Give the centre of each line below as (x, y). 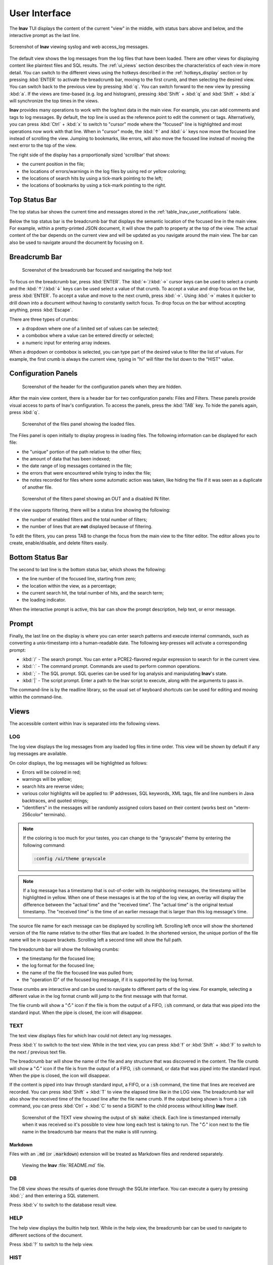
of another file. (37, 487)
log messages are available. (38, 753)
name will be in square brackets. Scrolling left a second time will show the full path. (96, 940)
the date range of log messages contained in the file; (77, 466)
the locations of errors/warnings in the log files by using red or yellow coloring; (104, 171)
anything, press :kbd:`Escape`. (41, 310)
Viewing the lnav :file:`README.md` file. (64, 1165)
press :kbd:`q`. (25, 412)
